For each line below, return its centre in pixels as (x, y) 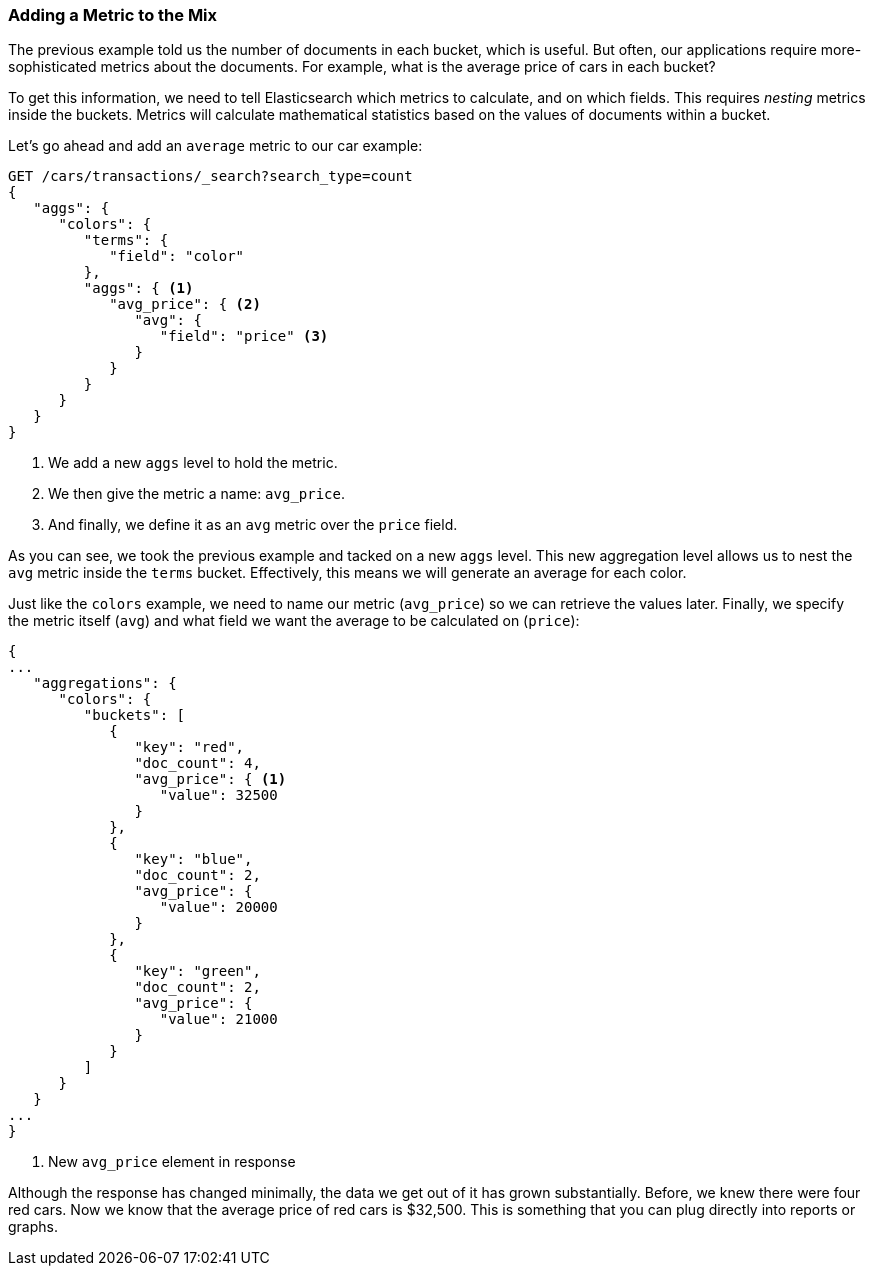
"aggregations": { (105, 683)
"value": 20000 (218, 907)
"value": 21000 (218, 1019)
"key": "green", (197, 971)
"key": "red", (189, 747)
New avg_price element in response (172, 1162)
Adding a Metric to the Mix (113, 15)
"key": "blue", (193, 859)
